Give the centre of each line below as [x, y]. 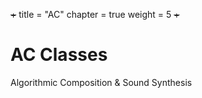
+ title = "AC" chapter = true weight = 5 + [95, 14]
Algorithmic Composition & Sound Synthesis [101, 82]
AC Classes [59, 55]
